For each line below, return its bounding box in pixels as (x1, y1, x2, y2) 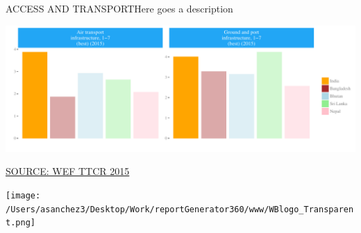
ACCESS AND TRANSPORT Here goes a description (6, 1, 233, 15)
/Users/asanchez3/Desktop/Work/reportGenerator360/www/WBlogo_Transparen (6, 204, 354, 214)
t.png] (6, 218, 35, 228)
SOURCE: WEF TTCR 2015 (6, 164, 130, 178)
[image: (6, 190, 41, 201)
